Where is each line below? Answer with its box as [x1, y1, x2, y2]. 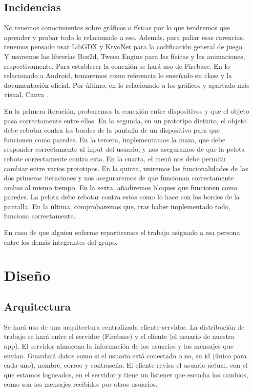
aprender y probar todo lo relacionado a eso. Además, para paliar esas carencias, [4, 32, 245, 42]
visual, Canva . [4, 89, 48, 99]
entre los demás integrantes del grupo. [4, 236, 118, 247]
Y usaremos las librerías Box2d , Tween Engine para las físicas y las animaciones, [4, 51, 245, 61]
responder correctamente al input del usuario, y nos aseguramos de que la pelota [4, 144, 245, 154]
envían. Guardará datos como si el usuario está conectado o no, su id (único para [4, 350, 247, 360]
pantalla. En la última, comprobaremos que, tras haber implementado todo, [4, 201, 231, 211]
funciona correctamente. [4, 211, 76, 221]
